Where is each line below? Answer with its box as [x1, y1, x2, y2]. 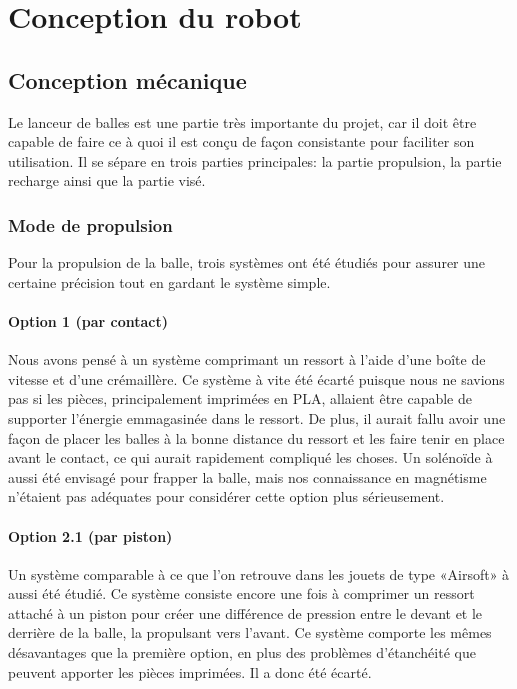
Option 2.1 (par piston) [8, 525, 173, 546]
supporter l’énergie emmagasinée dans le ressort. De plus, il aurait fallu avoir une [8, 407, 506, 428]
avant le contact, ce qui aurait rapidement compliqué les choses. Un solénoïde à [8, 447, 493, 468]
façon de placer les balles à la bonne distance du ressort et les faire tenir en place [8, 427, 505, 448]
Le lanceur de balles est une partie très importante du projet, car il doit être [8, 111, 477, 132]
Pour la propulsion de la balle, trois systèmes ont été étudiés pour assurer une [8, 252, 486, 273]
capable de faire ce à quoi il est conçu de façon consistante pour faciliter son [8, 131, 475, 152]
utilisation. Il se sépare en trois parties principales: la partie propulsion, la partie [8, 150, 502, 171]
